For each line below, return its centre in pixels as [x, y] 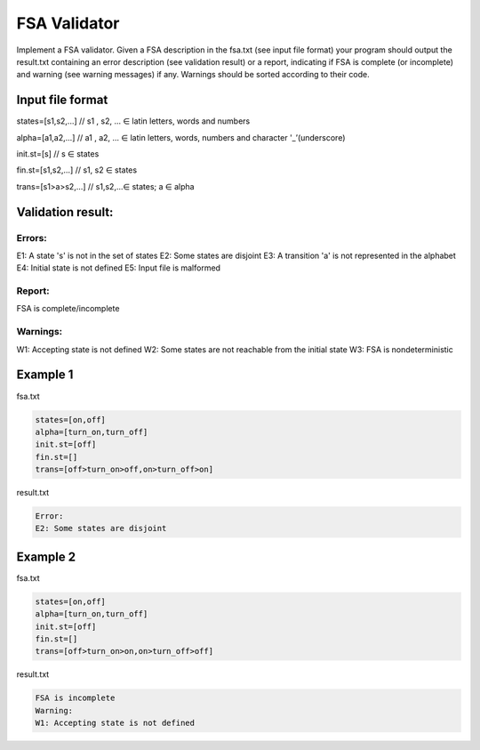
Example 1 [45, 375]
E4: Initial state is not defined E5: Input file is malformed [119, 268]
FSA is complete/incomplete [68, 309]
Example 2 [46, 556]
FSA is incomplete [75, 698]
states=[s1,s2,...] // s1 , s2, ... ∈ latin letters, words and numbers [133, 121]
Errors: [32, 238]
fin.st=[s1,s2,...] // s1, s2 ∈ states [77, 170]
